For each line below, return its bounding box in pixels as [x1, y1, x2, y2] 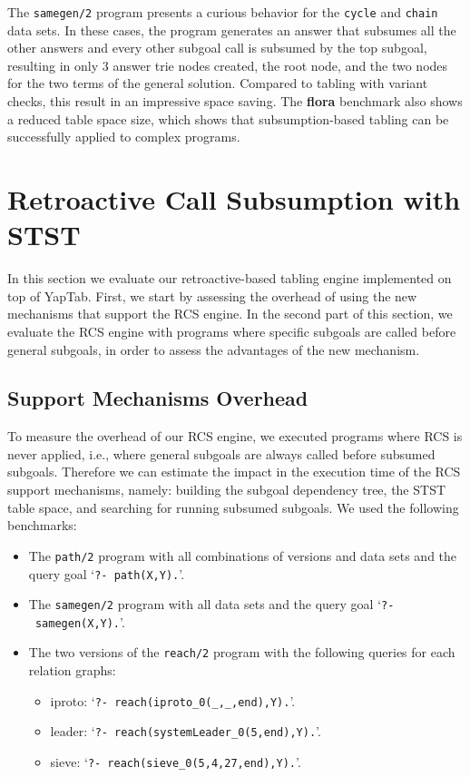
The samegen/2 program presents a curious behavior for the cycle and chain [7, 3, 438, 21]
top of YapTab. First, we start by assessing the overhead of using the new [7, 286, 417, 305]
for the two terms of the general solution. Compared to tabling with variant [7, 74, 428, 93]
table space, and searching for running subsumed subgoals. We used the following [7, 497, 459, 516]
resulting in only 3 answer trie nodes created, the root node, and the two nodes [7, 55, 448, 74]
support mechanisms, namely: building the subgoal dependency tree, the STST [7, 480, 446, 499]
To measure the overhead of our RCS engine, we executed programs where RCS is [7, 427, 463, 446]
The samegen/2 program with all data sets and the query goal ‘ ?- [28, 595, 395, 614]
